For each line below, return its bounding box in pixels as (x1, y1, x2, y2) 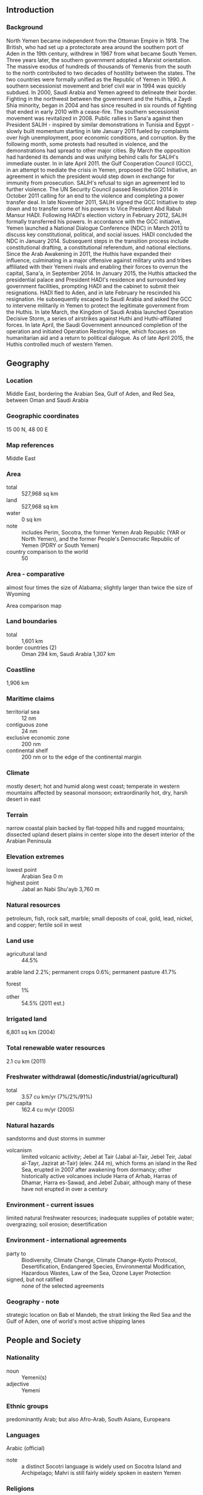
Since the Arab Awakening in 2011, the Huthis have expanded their (6, 250, 171, 257)
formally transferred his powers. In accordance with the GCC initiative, (6, 218, 182, 225)
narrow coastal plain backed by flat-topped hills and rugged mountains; (6, 824, 185, 832)
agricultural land (6, 950, 47, 957)
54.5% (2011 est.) (21, 1000, 65, 1007)
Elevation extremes (6, 852, 65, 861)
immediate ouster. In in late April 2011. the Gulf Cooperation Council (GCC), (6, 159, 193, 167)
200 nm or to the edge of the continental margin (21, 753, 142, 761)
